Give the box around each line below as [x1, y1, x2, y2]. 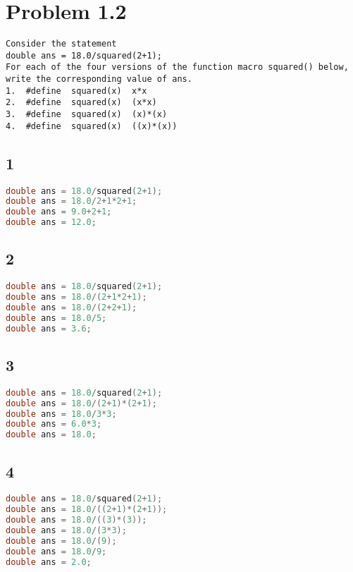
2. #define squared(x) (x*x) [6, 97, 157, 108]
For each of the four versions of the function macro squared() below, [6, 62, 349, 73]
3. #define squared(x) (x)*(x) [6, 109, 168, 120]
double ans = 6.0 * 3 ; [6, 419, 102, 430]
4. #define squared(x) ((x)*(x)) [6, 121, 178, 131]
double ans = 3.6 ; [6, 323, 92, 334]
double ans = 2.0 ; [6, 556, 92, 567]
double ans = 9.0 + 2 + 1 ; [6, 207, 112, 217]
